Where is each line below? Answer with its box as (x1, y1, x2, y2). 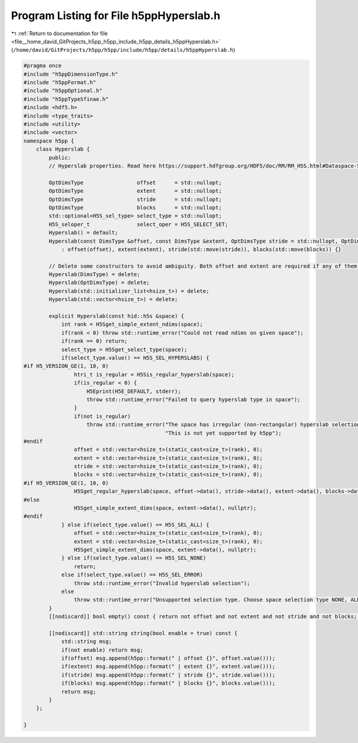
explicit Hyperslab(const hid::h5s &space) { (48, 313, 184, 320)
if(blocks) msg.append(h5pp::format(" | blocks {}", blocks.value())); (61, 680, 276, 687)
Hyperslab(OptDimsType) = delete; (48, 279, 150, 286)
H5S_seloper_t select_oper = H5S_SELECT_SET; (48, 221, 229, 228)
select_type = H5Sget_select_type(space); (61, 346, 187, 353)
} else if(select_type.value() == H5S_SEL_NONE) (61, 555, 206, 562)
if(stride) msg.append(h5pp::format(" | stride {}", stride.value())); (61, 671, 276, 678)
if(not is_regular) (73, 413, 131, 420)
